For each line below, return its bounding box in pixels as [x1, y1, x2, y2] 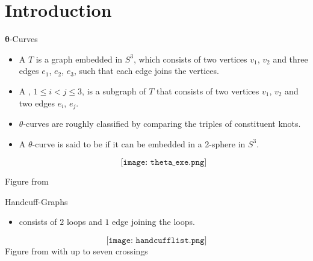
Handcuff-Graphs [5, 195, 68, 207]
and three [273, 52, 308, 65]
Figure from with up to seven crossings [5, 244, 148, 257]
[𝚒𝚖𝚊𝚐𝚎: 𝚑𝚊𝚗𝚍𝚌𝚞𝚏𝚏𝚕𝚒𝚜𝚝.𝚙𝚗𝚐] [106, 236, 207, 245]
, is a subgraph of [82, 84, 146, 97]
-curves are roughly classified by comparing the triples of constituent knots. [23, 117, 301, 129]
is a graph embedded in [36, 52, 123, 65]
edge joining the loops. [112, 215, 195, 228]
